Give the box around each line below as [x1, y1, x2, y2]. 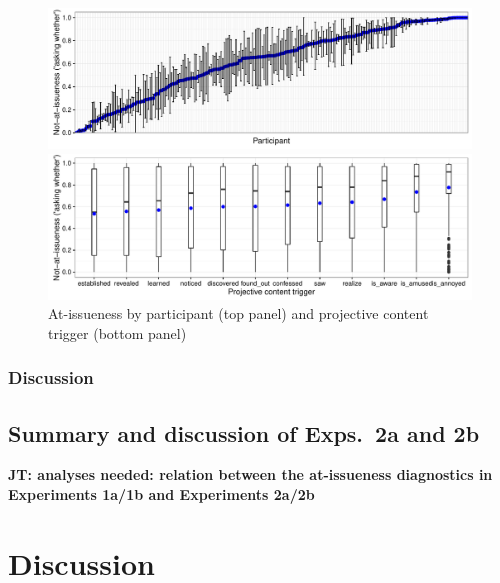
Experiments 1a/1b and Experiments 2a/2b [8, 483, 315, 504]
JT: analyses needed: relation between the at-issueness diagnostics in [8, 464, 493, 485]
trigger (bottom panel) [48, 322, 187, 343]
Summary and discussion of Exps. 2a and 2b [8, 417, 480, 448]
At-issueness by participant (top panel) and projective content [48, 303, 429, 324]
